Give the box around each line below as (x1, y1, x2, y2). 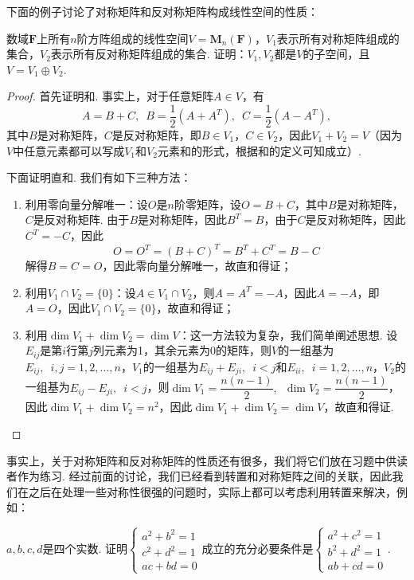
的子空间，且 (303, 45, 370, 62)
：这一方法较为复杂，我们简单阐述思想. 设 (178, 326, 398, 343)
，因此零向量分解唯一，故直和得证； (102, 257, 292, 274)
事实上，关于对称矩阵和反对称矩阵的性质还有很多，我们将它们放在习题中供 (6, 452, 396, 468)
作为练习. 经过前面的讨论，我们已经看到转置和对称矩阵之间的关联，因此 (17, 468, 393, 484)
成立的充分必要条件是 (201, 539, 314, 556)
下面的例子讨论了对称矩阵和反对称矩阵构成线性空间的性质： (6, 3, 318, 19)
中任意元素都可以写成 (13, 142, 125, 159)
